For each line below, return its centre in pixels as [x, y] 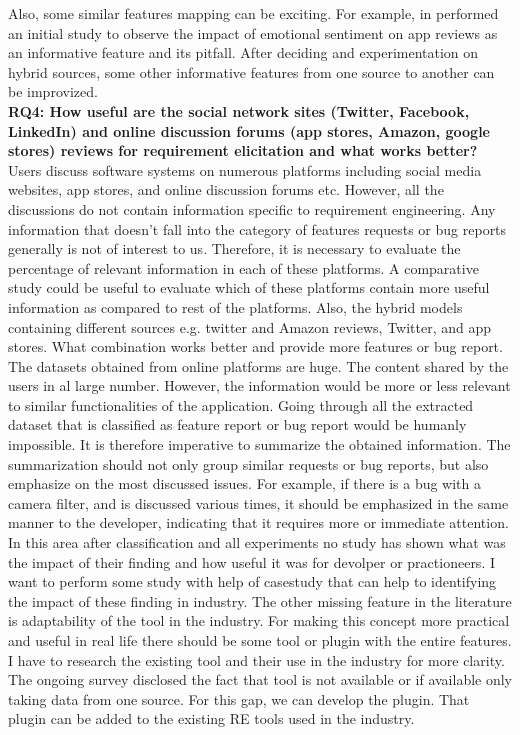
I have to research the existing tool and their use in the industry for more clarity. [256, 659]
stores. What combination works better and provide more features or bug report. [255, 346]
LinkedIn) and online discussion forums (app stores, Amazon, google [249, 130]
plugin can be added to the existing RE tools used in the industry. [211, 718]
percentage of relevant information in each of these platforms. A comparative [243, 267]
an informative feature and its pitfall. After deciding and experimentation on [243, 52]
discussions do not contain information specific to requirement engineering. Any [252, 208]
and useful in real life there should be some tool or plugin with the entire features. [260, 640]
